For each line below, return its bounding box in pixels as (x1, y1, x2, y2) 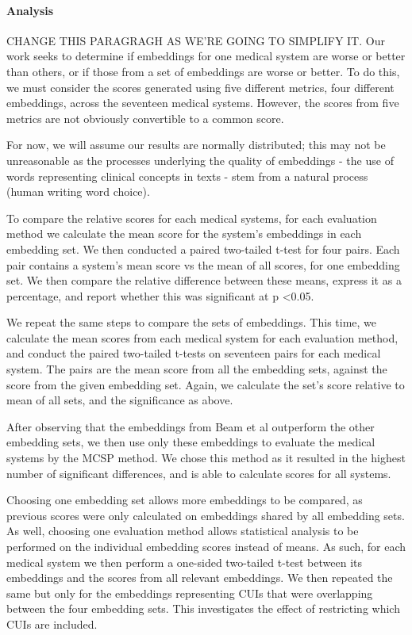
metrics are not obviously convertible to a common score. (6, 109, 284, 126)
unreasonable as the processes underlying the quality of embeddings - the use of (6, 151, 394, 168)
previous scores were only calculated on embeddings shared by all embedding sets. (6, 507, 405, 523)
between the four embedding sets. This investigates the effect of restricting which (6, 600, 400, 617)
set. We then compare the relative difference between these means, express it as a (6, 272, 402, 289)
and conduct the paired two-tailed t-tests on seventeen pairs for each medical (6, 345, 381, 361)
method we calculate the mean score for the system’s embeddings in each (6, 225, 362, 242)
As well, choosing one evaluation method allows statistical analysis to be (6, 522, 359, 539)
